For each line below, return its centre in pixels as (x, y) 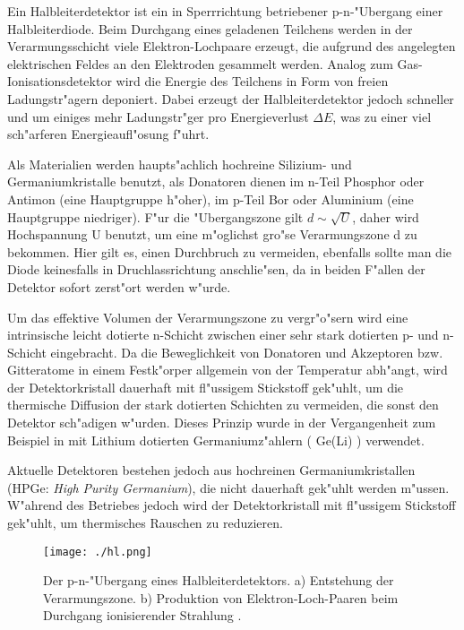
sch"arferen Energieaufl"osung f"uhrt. (108, 134)
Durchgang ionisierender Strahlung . (142, 615)
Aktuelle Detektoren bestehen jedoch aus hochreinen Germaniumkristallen (211, 470)
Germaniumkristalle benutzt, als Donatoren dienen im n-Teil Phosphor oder (216, 181)
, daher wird (386, 216)
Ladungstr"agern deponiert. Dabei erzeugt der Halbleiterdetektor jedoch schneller (231, 98)
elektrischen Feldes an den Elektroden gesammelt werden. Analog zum (200, 63)
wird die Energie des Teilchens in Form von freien (252, 81)
